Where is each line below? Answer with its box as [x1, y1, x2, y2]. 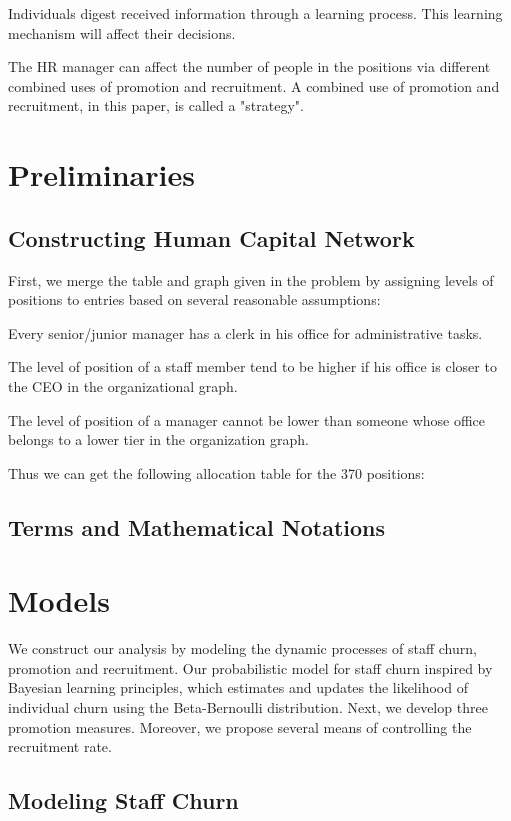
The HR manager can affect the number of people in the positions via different [8, 56, 491, 77]
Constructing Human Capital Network [8, 222, 415, 253]
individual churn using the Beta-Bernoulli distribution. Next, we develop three [8, 696, 488, 717]
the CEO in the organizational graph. [8, 375, 238, 396]
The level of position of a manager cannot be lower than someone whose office [8, 409, 486, 430]
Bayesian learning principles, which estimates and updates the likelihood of [8, 677, 468, 698]
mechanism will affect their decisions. [8, 22, 236, 43]
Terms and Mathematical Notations [8, 511, 386, 542]
